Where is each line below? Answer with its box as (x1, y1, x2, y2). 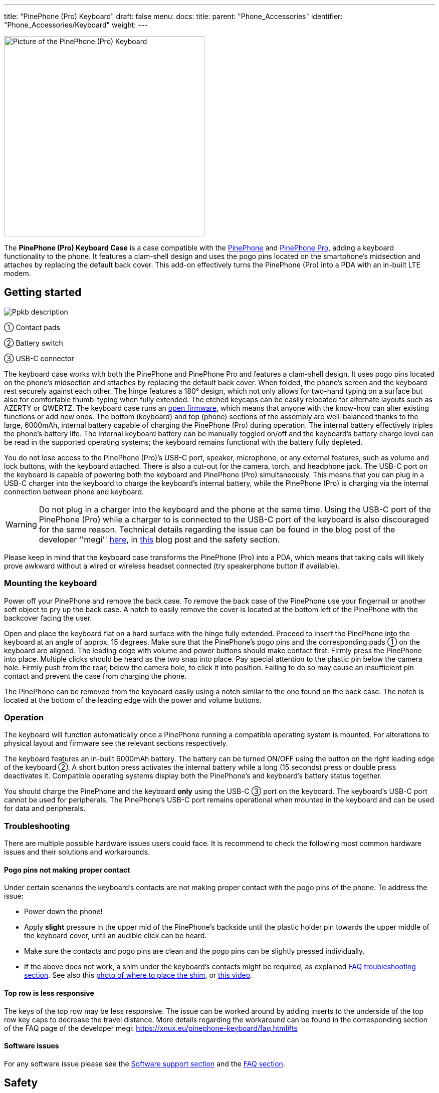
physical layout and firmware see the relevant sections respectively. (4, 739, 228, 748)
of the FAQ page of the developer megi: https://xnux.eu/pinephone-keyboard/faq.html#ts (4, 1023, 298, 1032)
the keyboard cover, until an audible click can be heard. (24, 931, 207, 940)
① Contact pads (4, 323, 60, 332)
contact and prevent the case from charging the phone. (4, 671, 187, 680)
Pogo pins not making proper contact (4, 865, 130, 874)
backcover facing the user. (4, 613, 92, 622)
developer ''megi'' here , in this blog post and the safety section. (39, 534, 280, 544)
